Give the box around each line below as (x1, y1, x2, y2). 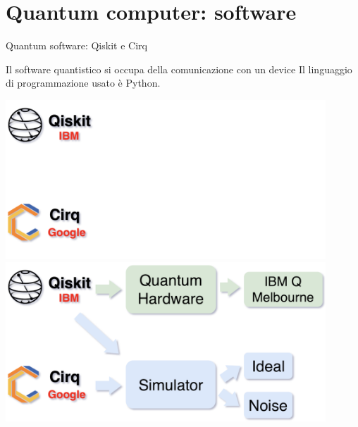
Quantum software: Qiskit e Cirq (6, 38, 147, 53)
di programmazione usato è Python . (6, 75, 161, 90)
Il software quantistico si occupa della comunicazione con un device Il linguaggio (6, 61, 352, 76)
